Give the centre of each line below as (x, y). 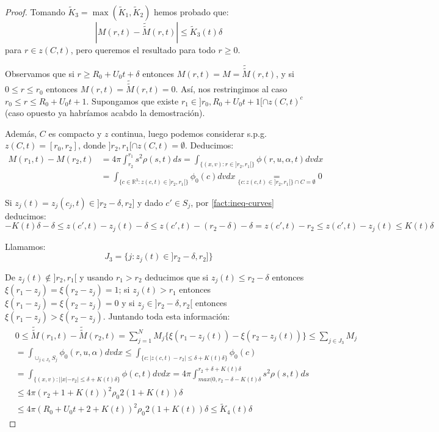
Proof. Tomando (35, 12)
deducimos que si (177, 276)
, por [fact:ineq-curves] (232, 202)
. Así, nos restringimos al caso (231, 89)
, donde (92, 145)
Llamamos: (25, 246)
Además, (21, 133)
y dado (150, 202)
